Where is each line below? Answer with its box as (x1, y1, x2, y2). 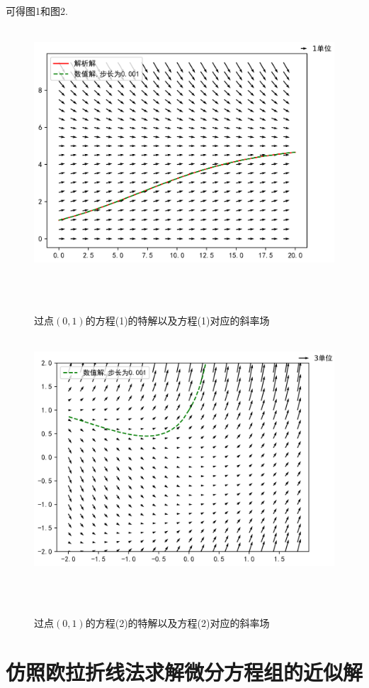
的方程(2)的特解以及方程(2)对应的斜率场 (85, 616, 270, 630)
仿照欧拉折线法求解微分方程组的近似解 (6, 657, 363, 687)
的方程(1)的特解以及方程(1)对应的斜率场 (85, 312, 270, 327)
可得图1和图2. (6, 4, 68, 18)
